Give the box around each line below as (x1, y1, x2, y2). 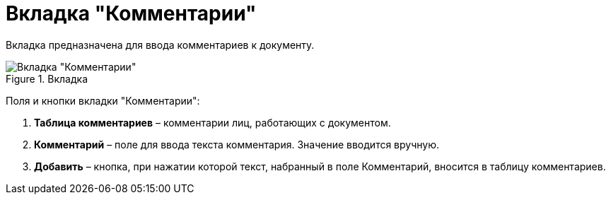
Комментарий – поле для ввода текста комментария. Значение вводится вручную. (34, 138, 440, 151)
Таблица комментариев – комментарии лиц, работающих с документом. (34, 116, 391, 129)
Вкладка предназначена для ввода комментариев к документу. (6, 38, 315, 51)
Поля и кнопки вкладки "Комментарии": (6, 94, 200, 107)
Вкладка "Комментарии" (6, 1, 257, 25)
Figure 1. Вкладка (6, 72, 88, 85)
